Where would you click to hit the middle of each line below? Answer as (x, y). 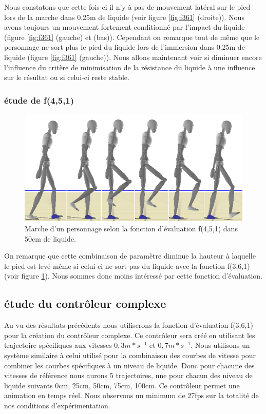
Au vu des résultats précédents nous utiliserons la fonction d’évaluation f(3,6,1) (129, 325)
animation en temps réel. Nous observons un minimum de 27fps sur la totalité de (131, 395)
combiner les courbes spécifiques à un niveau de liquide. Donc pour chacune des (129, 365)
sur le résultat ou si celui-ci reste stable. (67, 77)
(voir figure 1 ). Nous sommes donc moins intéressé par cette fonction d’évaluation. (134, 276)
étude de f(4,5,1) (39, 100)
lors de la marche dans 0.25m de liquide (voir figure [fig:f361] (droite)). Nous (124, 17)
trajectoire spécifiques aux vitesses (58, 345)
